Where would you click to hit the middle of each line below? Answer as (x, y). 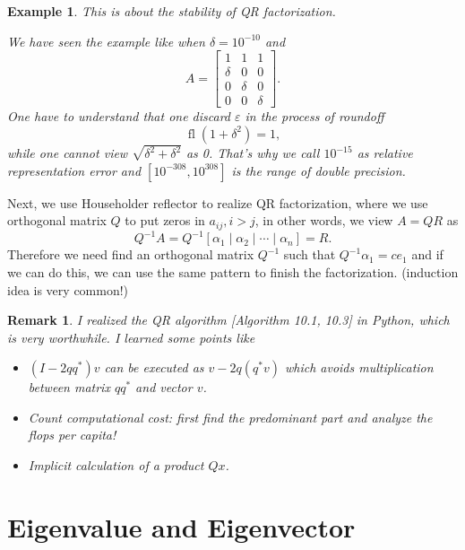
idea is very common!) (68, 289)
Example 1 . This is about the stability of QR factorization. (172, 11)
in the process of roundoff (314, 116)
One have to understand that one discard (119, 116)
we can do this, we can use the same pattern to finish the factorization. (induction (233, 271)
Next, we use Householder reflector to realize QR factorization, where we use (218, 202)
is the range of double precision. (319, 170)
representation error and (74, 170)
